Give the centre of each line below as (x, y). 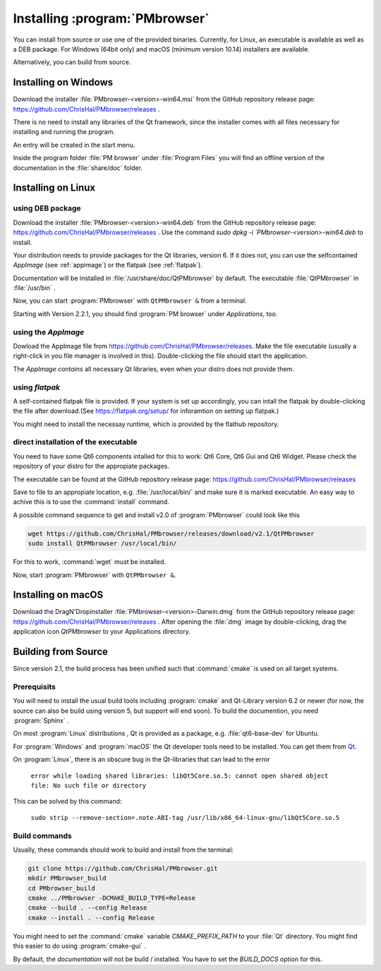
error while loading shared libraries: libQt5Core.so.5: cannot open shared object (180, 776)
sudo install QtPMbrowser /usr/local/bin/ (102, 544)
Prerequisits (35, 687)
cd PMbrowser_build (61, 888)
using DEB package (47, 208)
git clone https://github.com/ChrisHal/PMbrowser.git (123, 868)
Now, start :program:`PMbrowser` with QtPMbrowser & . (95, 574)
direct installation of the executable (75, 442)
